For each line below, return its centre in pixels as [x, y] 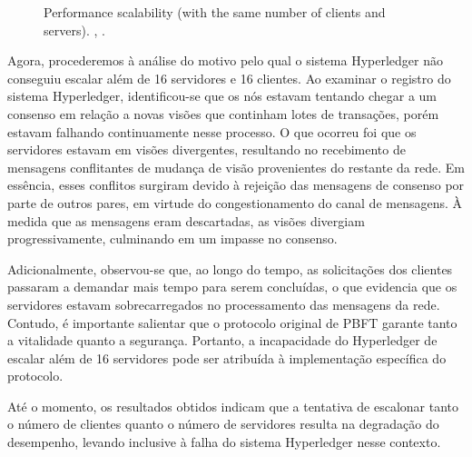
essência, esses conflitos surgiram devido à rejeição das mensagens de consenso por [236, 185]
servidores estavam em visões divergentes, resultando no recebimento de [206, 149]
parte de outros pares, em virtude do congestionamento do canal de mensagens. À [235, 202]
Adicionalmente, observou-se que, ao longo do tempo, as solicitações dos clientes [230, 268]
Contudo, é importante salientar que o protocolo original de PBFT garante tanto [232, 322]
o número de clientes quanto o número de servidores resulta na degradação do [223, 424]
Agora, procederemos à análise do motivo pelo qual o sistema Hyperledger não [225, 60]
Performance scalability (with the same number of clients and [215, 12]
